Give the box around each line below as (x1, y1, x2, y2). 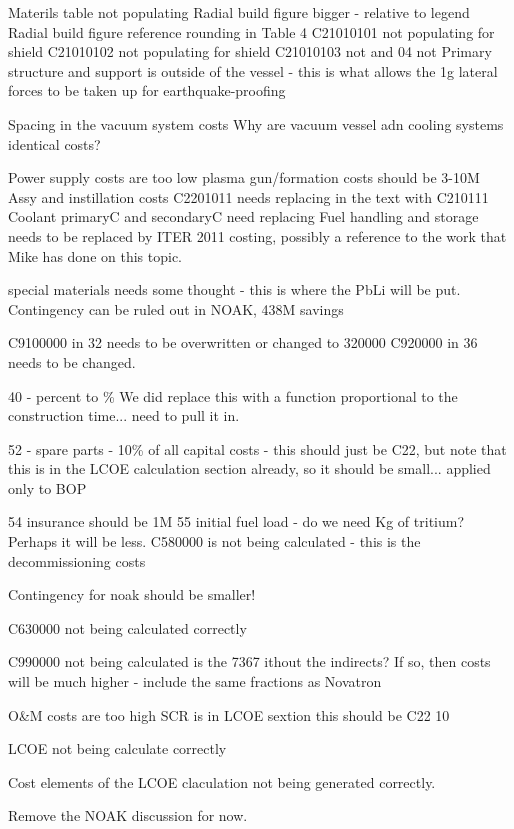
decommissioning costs (8, 550, 146, 571)
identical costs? (8, 133, 101, 154)
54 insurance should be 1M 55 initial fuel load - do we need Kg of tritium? (8, 511, 465, 532)
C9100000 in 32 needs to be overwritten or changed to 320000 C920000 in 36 (8, 332, 478, 353)
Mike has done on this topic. (8, 245, 182, 266)
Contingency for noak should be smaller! (8, 584, 256, 605)
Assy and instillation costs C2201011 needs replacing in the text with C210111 (8, 186, 489, 207)
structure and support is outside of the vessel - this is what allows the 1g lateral (8, 60, 498, 81)
